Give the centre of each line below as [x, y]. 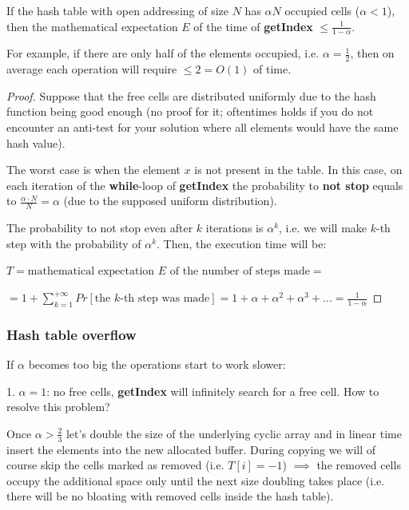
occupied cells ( [322, 10]
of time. [272, 69]
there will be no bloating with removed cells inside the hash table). [170, 496]
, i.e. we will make [323, 228]
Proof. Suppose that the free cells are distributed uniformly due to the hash [191, 95]
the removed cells [359, 465]
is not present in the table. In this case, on [298, 170]
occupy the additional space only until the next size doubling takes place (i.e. [196, 480]
